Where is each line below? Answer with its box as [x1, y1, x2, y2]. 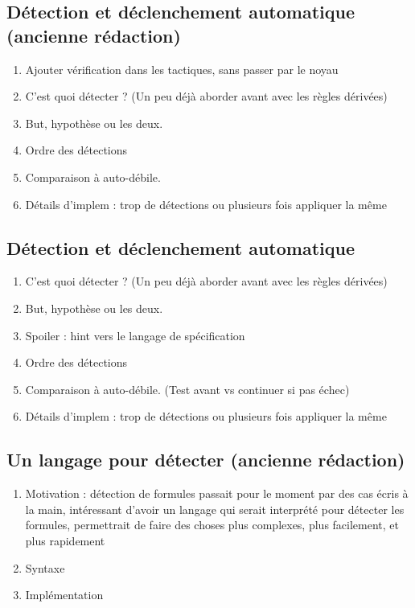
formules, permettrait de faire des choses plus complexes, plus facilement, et [25, 516, 399, 533]
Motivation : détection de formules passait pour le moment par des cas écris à [25, 485, 409, 502]
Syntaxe [25, 559, 65, 576]
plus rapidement [25, 532, 105, 548]
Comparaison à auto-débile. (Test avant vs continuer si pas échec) [25, 380, 350, 397]
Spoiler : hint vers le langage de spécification [25, 327, 245, 343]
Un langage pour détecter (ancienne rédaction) [6, 447, 405, 472]
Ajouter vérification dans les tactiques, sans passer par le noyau [25, 60, 339, 77]
